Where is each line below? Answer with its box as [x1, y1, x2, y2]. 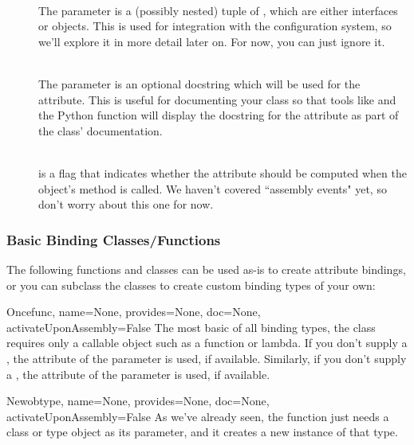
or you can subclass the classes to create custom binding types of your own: [6, 276, 376, 293]
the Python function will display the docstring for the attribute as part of [38, 107, 399, 123]
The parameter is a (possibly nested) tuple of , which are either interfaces [38, 2, 398, 18]
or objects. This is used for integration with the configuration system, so [38, 18, 392, 34]
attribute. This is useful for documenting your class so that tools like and [38, 91, 396, 107]
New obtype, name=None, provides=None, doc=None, [6, 392, 270, 409]
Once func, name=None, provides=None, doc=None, [6, 303, 261, 320]
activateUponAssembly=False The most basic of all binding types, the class [6, 318, 376, 335]
